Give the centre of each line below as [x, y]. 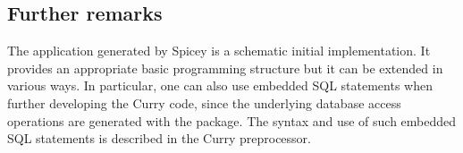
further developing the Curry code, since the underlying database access [204, 102]
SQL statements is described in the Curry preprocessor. [159, 138]
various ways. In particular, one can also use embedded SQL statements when [220, 85]
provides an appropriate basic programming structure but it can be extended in [225, 68]
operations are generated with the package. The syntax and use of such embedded [232, 120]
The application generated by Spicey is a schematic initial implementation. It [219, 51]
